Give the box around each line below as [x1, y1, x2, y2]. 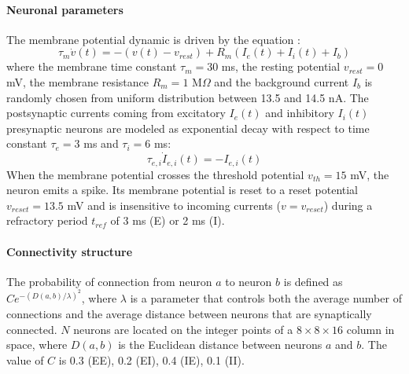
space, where [6, 336, 68, 353]
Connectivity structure [6, 243, 133, 259]
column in [346, 321, 395, 337]
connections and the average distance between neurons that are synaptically [6, 306, 372, 322]
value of [6, 351, 44, 368]
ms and [83, 135, 119, 152]
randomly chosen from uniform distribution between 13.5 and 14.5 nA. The [6, 89, 369, 105]
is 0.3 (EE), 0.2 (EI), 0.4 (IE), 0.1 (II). [58, 351, 245, 368]
